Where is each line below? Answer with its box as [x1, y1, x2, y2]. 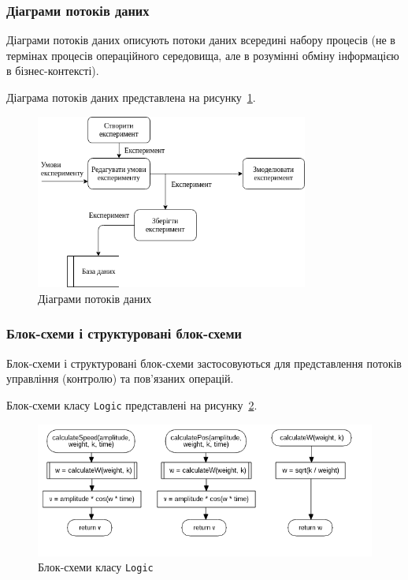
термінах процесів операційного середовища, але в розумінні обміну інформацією [6, 47, 399, 63]
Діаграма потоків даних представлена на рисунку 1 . [6, 89, 256, 105]
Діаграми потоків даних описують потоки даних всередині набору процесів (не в [6, 32, 395, 48]
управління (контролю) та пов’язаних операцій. [6, 370, 234, 387]
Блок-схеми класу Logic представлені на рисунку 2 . [6, 396, 258, 413]
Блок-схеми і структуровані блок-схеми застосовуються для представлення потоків [6, 354, 402, 371]
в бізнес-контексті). [6, 62, 99, 79]
